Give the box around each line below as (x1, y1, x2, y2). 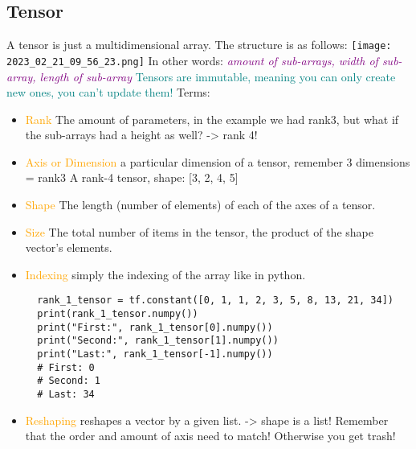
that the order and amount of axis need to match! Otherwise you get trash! (25, 427, 396, 444)
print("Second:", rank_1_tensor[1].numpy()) (37, 335, 279, 347)
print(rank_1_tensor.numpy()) (37, 308, 198, 320)
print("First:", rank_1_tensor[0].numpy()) (37, 321, 273, 333)
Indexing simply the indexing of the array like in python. (25, 266, 306, 282)
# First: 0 (37, 361, 95, 373)
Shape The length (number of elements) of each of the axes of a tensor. (25, 196, 376, 213)
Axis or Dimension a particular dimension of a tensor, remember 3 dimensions (25, 153, 410, 170)
